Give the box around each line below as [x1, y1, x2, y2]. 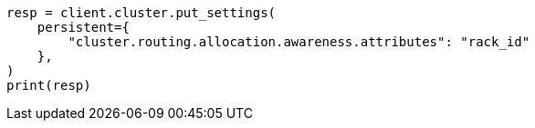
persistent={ [37, 20, 130, 34]
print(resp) [6, 78, 91, 93]
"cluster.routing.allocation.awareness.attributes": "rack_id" [68, 34, 530, 49]
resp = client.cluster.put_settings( [6, 5, 277, 20]
